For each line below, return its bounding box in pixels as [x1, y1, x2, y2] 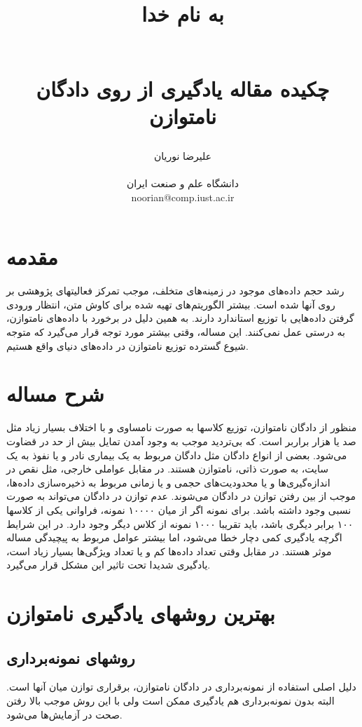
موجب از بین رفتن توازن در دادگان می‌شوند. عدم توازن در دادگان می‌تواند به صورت [6, 489, 356, 503]
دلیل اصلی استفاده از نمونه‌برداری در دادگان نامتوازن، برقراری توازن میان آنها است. [6, 679, 356, 694]
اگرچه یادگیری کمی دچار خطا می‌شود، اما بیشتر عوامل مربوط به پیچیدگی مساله [6, 530, 342, 545]
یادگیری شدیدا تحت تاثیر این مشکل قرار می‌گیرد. [6, 557, 211, 572]
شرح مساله [6, 379, 104, 408]
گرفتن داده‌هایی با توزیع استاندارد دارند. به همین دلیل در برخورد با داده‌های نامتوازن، [6, 311, 354, 325]
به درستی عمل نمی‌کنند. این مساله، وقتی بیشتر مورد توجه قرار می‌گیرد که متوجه [6, 325, 345, 339]
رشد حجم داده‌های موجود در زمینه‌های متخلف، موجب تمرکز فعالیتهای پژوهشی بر [6, 283, 344, 298]
